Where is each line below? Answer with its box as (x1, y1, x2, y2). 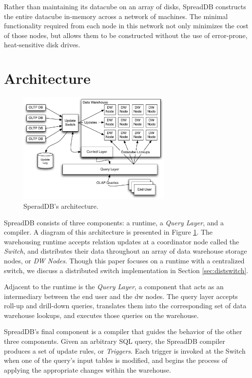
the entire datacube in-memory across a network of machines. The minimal (4, 11, 228, 21)
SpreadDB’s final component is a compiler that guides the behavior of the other (4, 326, 242, 337)
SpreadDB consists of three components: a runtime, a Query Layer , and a (4, 217, 224, 227)
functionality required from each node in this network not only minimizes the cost (4, 20, 249, 31)
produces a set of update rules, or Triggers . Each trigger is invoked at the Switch (4, 345, 246, 356)
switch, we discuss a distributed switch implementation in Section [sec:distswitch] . (4, 265, 249, 275)
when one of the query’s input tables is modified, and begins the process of (4, 355, 228, 365)
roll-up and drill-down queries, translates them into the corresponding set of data (4, 300, 247, 311)
